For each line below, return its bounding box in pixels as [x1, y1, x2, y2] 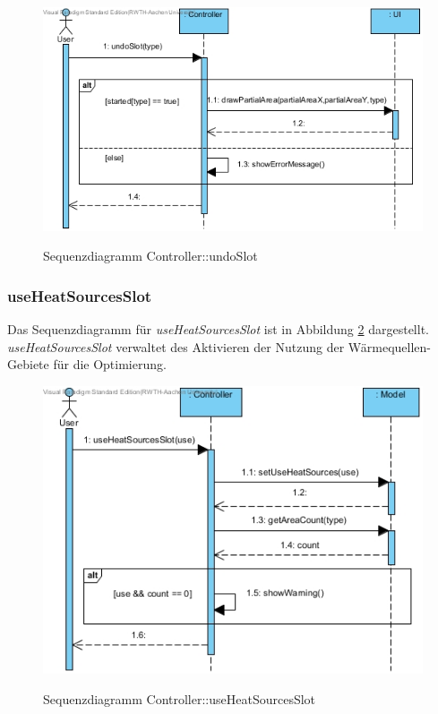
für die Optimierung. [53, 355, 167, 374]
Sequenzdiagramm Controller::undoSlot [43, 246, 258, 265]
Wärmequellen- [348, 337, 431, 356]
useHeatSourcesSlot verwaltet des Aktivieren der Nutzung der [7, 337, 345, 356]
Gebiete [7, 355, 49, 374]
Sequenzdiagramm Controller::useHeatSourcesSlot [43, 689, 316, 708]
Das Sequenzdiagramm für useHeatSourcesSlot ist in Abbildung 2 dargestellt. [7, 320, 429, 339]
